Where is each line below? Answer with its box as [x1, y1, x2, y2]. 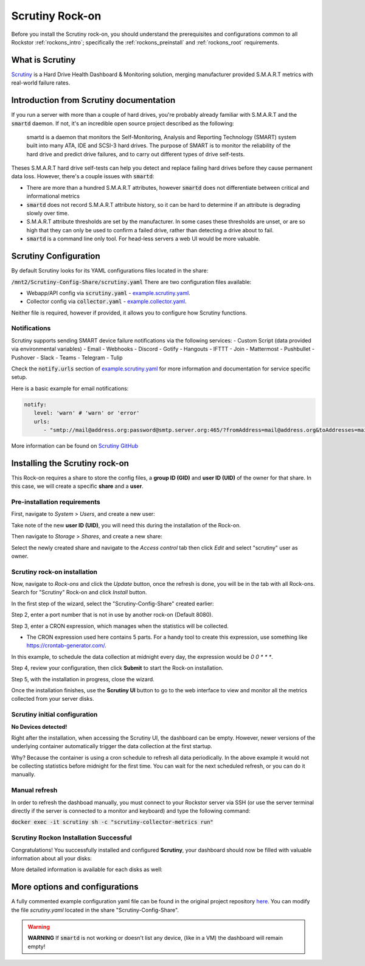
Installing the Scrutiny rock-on [11, 458, 129, 468]
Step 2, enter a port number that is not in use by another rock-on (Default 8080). [11, 611, 213, 619]
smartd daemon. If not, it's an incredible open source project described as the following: [11, 119, 234, 127]
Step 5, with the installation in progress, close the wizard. [11, 675, 155, 683]
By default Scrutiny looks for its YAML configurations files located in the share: [11, 267, 209, 274]
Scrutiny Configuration [11, 251, 100, 262]
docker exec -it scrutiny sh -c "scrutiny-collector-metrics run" [11, 819, 214, 825]
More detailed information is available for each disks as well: [11, 866, 163, 873]
